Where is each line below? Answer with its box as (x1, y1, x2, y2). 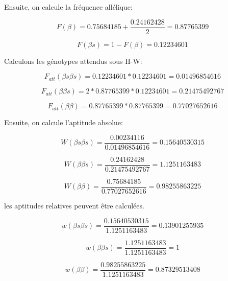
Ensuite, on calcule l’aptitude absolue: (4, 117, 123, 128)
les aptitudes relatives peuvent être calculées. (4, 200, 144, 211)
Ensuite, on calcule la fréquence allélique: (4, 2, 133, 12)
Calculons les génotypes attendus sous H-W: (4, 55, 142, 66)
